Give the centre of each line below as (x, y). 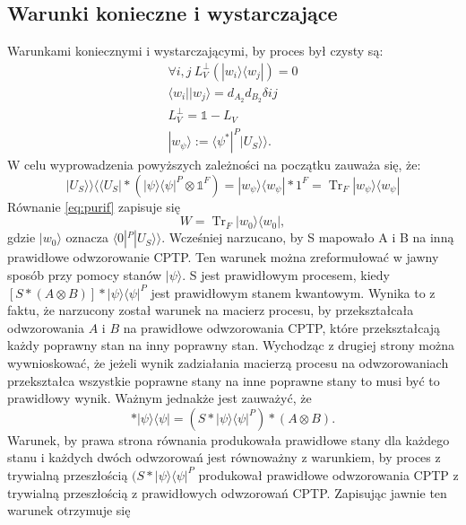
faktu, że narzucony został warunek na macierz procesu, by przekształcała (211, 310)
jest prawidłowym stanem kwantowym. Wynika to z (293, 292)
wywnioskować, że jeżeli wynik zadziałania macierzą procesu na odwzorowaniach (228, 362)
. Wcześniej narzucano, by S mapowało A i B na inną (308, 237)
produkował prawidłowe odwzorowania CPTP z (328, 474)
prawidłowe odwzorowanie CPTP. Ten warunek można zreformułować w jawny (223, 257)
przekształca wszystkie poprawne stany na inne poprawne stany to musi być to (224, 380)
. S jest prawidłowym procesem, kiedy (286, 275)
